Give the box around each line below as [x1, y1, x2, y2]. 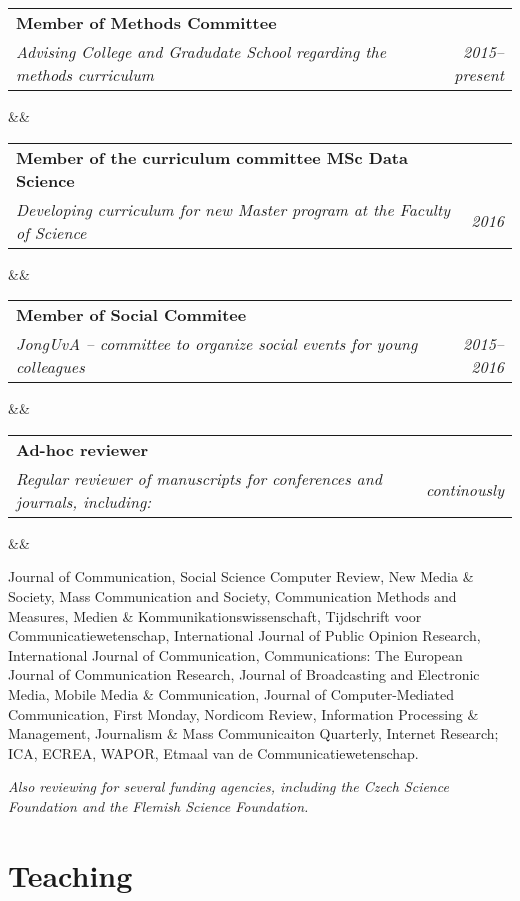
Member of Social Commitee [16, 303, 247, 327]
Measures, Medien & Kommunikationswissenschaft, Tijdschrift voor [8, 605, 422, 626]
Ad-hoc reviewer [16, 437, 149, 461]
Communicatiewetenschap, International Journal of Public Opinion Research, [8, 625, 481, 646]
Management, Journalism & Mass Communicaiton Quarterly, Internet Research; [8, 723, 499, 744]
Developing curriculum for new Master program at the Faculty [16, 197, 451, 221]
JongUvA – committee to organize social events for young [16, 332, 418, 356]
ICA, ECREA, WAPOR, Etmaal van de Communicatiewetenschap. [8, 742, 419, 763]
